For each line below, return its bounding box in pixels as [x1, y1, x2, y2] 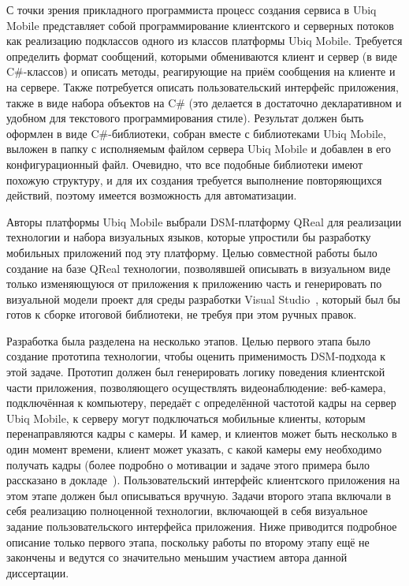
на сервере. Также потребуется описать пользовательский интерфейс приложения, [6, 78, 399, 95]
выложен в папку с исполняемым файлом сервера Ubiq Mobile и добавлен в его [6, 140, 391, 157]
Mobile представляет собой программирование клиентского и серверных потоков [6, 17, 394, 33]
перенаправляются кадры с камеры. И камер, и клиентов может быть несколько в [6, 425, 397, 442]
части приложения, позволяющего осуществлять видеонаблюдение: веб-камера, [6, 379, 386, 395]
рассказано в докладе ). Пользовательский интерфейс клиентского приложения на [6, 472, 400, 488]
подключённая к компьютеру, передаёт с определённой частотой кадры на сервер [6, 394, 396, 411]
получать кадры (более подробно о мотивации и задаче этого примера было [6, 456, 370, 472]
